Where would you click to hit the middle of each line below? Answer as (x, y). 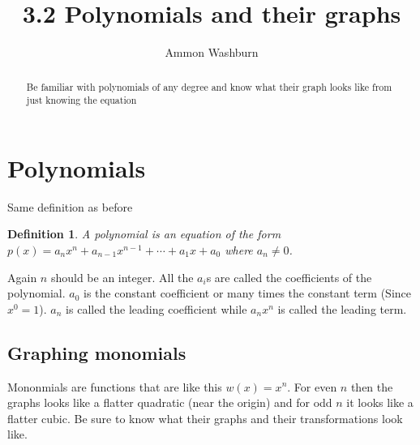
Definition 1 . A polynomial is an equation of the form (144, 234)
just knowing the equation (81, 100)
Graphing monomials (97, 352)
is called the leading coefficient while (156, 308)
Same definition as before (70, 206)
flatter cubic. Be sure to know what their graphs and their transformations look (205, 418)
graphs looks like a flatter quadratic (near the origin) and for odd (170, 402)
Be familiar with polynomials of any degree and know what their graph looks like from (209, 86)
